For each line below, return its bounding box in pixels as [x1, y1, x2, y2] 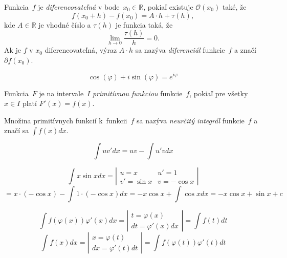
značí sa [4, 125, 29, 136]
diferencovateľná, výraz [45, 45, 117, 55]
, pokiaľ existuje [143, 2, 193, 12]
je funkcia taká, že [115, 19, 173, 30]
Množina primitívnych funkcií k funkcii [4, 115, 127, 125]
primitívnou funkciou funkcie [92, 88, 183, 98]
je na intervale [39, 88, 84, 98]
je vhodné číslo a [38, 19, 91, 30]
